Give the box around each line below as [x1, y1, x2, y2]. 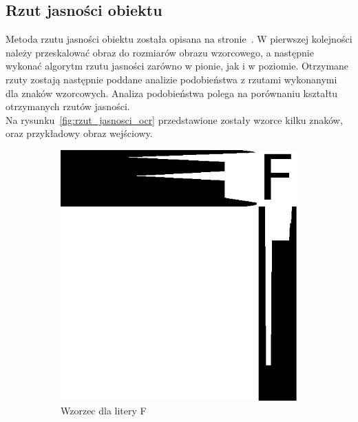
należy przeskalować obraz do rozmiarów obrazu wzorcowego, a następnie [6, 45, 314, 59]
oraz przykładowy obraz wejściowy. [6, 126, 153, 140]
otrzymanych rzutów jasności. [6, 99, 130, 114]
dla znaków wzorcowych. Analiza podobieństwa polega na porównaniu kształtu [6, 85, 338, 100]
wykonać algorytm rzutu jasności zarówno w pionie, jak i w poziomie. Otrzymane [6, 59, 349, 73]
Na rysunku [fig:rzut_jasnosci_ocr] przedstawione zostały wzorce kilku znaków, [6, 112, 343, 127]
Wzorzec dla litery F [61, 403, 147, 417]
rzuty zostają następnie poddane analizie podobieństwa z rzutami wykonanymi [6, 72, 337, 86]
